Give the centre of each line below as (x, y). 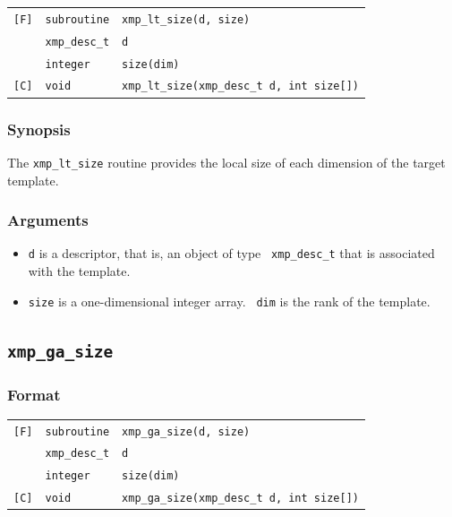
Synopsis (39, 129)
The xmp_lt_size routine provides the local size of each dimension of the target (226, 162)
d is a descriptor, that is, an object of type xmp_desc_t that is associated (231, 253)
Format (34, 394)
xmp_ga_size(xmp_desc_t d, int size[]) (240, 499)
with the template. (79, 270)
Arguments (48, 220)
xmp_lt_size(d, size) (186, 19)
